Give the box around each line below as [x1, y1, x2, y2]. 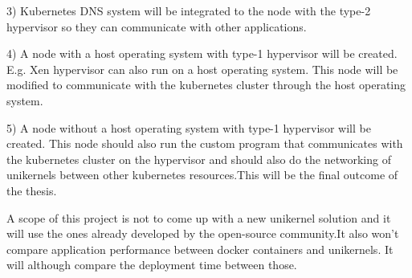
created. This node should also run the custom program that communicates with [6, 135, 403, 152]
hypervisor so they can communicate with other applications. [6, 18, 307, 35]
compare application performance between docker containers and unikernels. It [6, 240, 394, 257]
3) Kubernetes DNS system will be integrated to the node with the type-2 [6, 2, 371, 18]
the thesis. [6, 182, 57, 198]
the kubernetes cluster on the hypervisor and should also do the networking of [6, 150, 391, 167]
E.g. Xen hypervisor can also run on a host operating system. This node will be [6, 60, 398, 77]
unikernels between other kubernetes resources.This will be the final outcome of [6, 166, 398, 183]
